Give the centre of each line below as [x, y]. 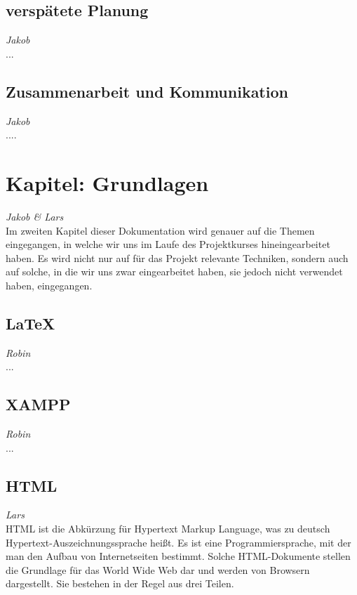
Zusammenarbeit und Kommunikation [147, 91]
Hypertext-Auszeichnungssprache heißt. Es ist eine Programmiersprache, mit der [178, 542]
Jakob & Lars [35, 216]
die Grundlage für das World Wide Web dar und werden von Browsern [158, 569]
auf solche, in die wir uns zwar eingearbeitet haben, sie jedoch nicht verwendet [174, 272]
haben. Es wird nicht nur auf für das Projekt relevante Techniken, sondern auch [177, 257]
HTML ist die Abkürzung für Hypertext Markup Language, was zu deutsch [168, 529]
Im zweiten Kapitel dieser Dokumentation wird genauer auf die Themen [160, 230]
